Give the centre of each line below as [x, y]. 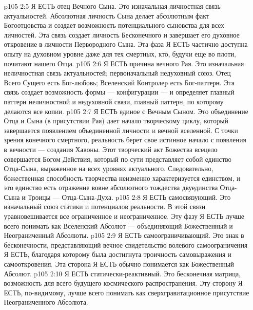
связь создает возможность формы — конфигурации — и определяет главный [119, 92]
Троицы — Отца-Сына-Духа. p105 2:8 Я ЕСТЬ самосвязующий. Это [129, 197]
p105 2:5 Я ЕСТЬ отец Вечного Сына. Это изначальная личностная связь [112, 6]
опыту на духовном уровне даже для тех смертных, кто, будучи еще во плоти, [120, 53]
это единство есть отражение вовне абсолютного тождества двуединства [111, 187]
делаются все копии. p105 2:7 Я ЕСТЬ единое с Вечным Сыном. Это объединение [126, 111]
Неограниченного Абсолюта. [46, 302]
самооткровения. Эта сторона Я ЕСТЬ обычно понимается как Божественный [119, 264]
